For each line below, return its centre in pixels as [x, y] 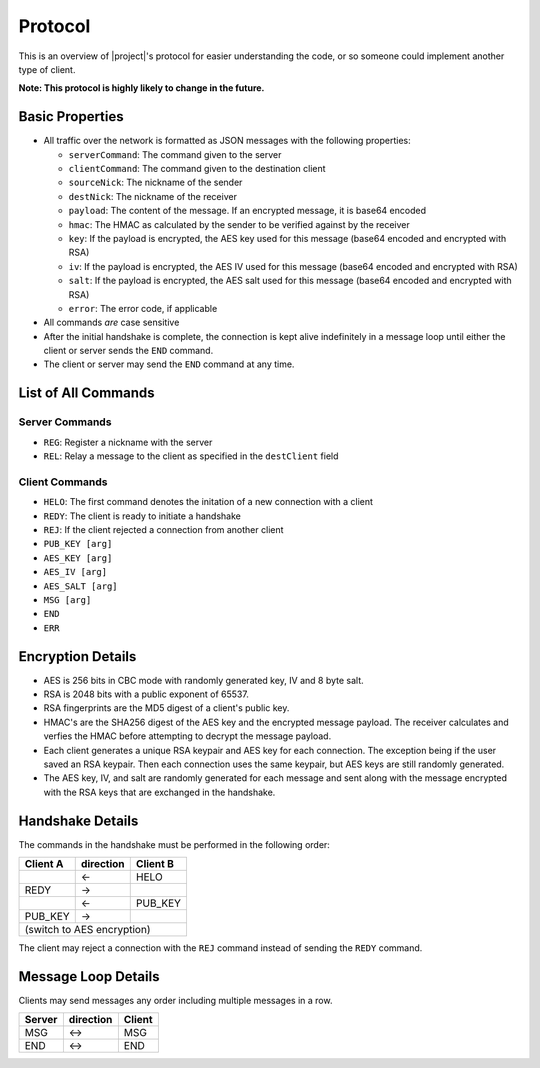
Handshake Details [78, 820]
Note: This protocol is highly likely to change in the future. [141, 88]
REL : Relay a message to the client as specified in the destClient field [191, 456]
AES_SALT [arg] [81, 586]
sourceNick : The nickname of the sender [155, 182]
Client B [155, 864]
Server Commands [65, 422]
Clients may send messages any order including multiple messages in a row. [175, 1000]
